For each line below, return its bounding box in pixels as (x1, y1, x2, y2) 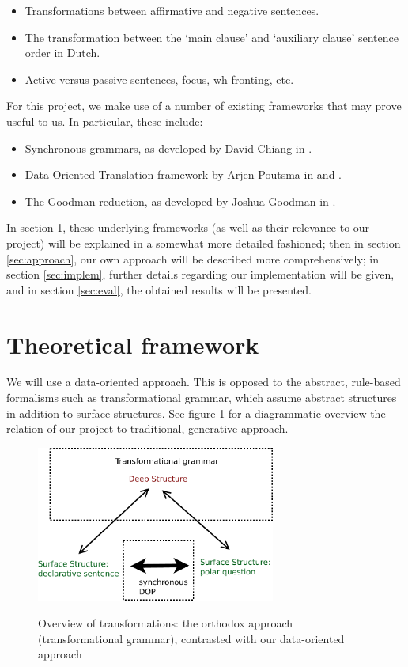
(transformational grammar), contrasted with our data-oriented (38, 630, 345, 646)
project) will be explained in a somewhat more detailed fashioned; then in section (6, 234, 401, 251)
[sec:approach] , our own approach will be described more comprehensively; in (6, 250, 380, 267)
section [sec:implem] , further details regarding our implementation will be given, (6, 266, 395, 282)
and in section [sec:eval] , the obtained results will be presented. (6, 281, 312, 297)
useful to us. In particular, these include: (6, 112, 203, 129)
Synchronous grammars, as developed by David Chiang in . (25, 139, 312, 156)
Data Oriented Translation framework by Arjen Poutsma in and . (25, 166, 342, 183)
